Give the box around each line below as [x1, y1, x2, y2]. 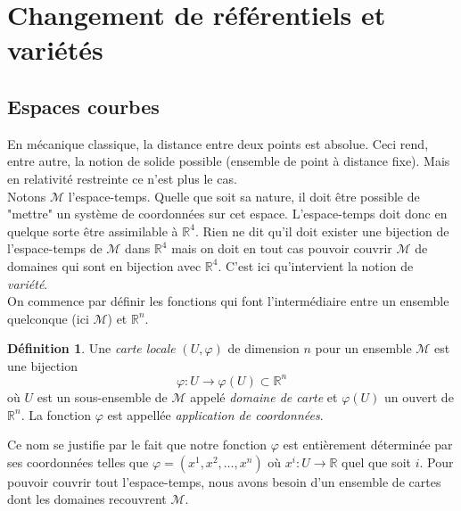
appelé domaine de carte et [190, 387, 338, 406]
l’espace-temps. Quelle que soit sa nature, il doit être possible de [68, 186, 420, 205]
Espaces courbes [7, 92, 160, 120]
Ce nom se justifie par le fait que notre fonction [7, 435, 268, 454]
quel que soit [342, 452, 411, 471]
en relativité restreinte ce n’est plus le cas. [7, 169, 237, 187]
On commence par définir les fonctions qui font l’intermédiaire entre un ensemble [7, 292, 449, 310]
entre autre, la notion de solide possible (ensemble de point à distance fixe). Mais [7, 152, 450, 170]
